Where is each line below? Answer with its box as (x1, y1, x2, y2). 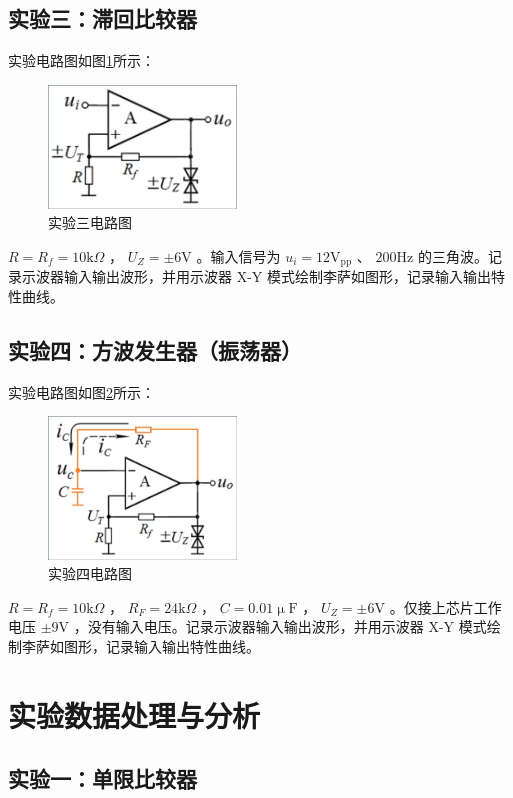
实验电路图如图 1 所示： (8, 50, 155, 71)
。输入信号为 (196, 245, 281, 266)
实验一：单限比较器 (8, 763, 197, 794)
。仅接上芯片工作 (389, 596, 502, 617)
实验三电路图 (48, 212, 132, 233)
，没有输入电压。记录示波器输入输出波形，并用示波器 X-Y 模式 (73, 616, 487, 637)
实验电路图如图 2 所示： (8, 381, 155, 402)
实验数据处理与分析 (8, 694, 261, 735)
